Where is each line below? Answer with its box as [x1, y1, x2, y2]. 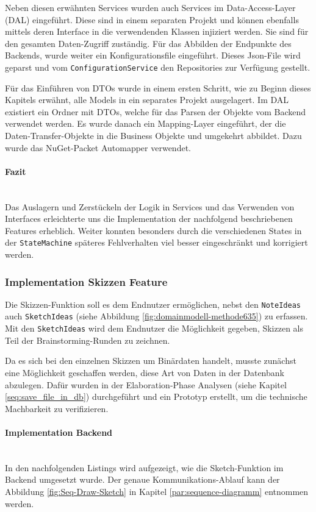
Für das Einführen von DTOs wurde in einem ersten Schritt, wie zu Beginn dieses [5, 81, 311, 94]
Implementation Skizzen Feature [5, 274, 168, 289]
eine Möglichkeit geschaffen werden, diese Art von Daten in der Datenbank [5, 366, 284, 379]
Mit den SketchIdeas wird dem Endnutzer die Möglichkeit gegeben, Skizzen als [5, 322, 304, 335]
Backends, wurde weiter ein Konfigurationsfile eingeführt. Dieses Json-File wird [5, 49, 301, 62]
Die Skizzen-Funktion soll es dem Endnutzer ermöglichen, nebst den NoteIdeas [5, 297, 301, 310]
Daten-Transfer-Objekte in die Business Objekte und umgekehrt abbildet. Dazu [5, 129, 302, 141]
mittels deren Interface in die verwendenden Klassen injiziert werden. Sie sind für [5, 25, 309, 38]
